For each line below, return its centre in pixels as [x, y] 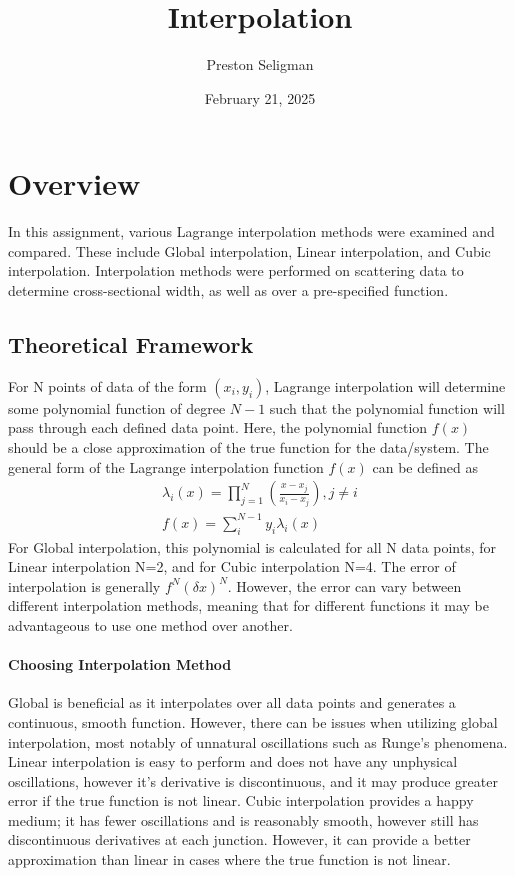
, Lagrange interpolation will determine [385, 385]
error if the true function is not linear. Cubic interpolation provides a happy [241, 800]
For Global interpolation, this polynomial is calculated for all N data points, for [252, 546]
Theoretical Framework [131, 344]
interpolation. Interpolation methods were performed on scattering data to [236, 270]
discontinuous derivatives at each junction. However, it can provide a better [239, 839]
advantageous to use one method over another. [150, 624]
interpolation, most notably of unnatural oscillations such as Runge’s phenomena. [258, 741]
